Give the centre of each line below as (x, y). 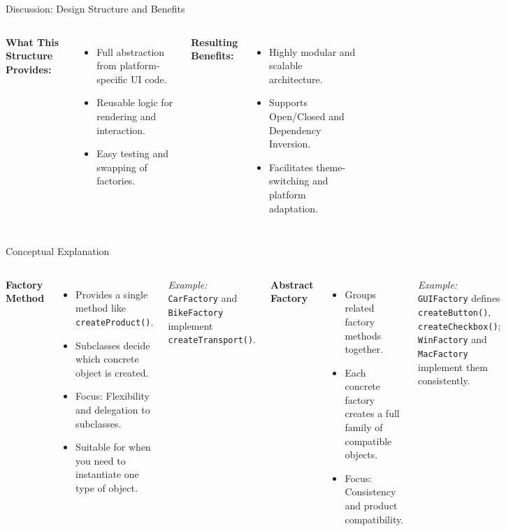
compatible (368, 441)
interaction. (121, 130)
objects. (361, 454)
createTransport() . (212, 339)
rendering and (127, 116)
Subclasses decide (113, 345)
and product (371, 505)
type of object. (107, 487)
